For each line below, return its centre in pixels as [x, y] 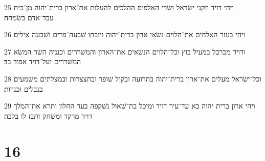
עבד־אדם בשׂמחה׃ [29, 17]
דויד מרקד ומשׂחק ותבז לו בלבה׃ [48, 115]
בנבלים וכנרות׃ [24, 88]
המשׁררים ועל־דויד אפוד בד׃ [43, 61]
